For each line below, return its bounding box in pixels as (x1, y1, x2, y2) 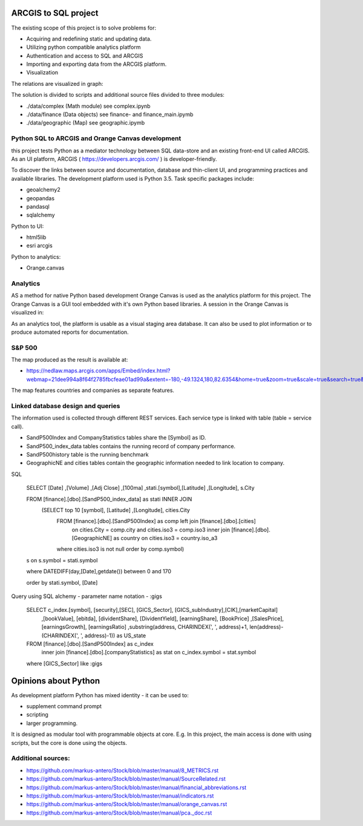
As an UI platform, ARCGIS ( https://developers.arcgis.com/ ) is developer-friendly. (11, 155, 217, 163)
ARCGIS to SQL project (11, 8, 99, 18)
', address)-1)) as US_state (80, 632, 146, 639)
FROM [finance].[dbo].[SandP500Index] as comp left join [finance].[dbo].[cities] (56, 518, 257, 525)
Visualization (26, 69, 59, 76)
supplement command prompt (26, 703, 102, 710)
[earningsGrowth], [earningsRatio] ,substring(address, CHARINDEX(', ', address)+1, (41, 623, 248, 631)
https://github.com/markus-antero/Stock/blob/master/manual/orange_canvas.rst (26, 801, 227, 808)
